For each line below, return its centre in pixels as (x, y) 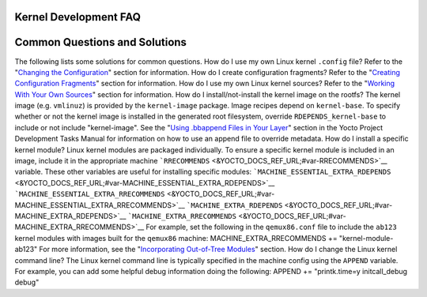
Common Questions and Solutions (101, 42)
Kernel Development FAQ (78, 17)
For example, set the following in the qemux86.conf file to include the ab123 (271, 227)
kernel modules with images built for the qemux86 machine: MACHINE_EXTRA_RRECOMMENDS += (176, 238)
